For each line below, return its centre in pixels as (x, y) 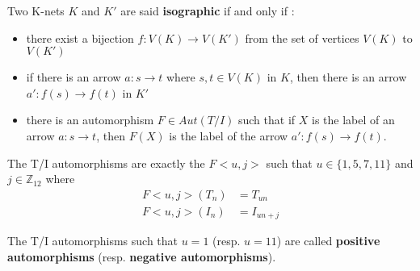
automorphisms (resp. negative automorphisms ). (142, 256)
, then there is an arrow (348, 77)
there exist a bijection (80, 38)
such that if (267, 120)
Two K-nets (36, 10)
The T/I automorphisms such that (93, 241)
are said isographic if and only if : (208, 10)
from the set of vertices (302, 38)
